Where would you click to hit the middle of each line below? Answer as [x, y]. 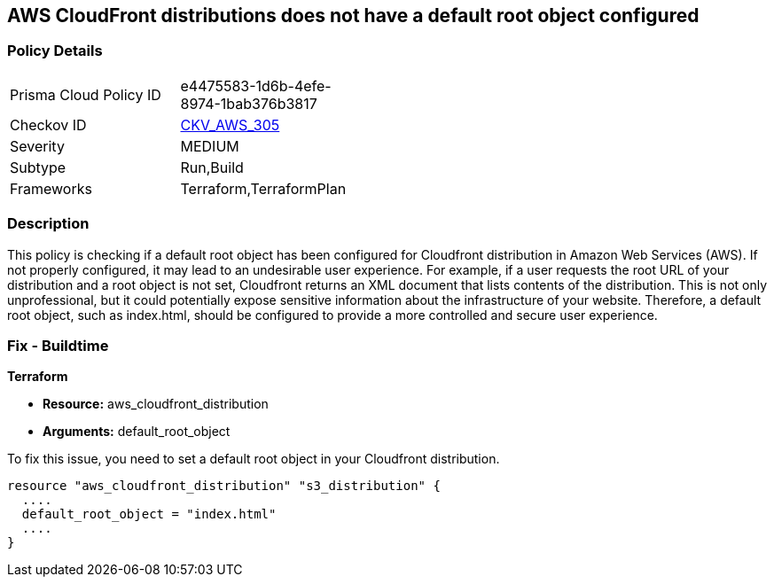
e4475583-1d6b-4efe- [256, 86]
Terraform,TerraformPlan [263, 188]
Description [48, 224]
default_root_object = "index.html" [149, 514]
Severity [37, 146]
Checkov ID [48, 125]
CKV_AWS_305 [230, 125]
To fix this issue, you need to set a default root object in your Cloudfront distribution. [254, 459]
